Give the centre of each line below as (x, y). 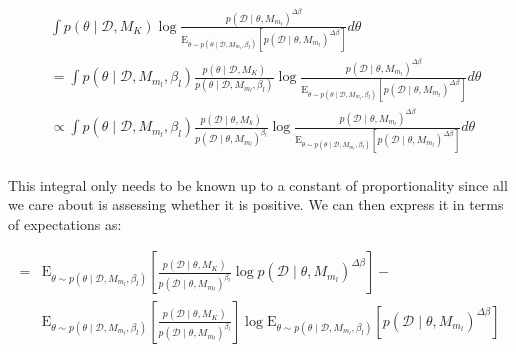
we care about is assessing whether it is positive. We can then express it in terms (256, 204)
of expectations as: (65, 223)
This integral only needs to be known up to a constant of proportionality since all (258, 184)
